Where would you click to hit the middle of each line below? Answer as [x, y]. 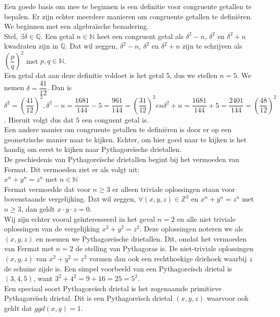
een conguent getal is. [115, 119]
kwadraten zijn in [31, 46]
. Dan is [59, 87]
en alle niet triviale [206, 219]
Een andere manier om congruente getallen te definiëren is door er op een [118, 129]
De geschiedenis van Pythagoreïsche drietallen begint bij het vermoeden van [122, 159]
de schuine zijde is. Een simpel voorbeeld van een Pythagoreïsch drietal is [118, 268]
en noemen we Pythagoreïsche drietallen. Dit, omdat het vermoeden [141, 238]
